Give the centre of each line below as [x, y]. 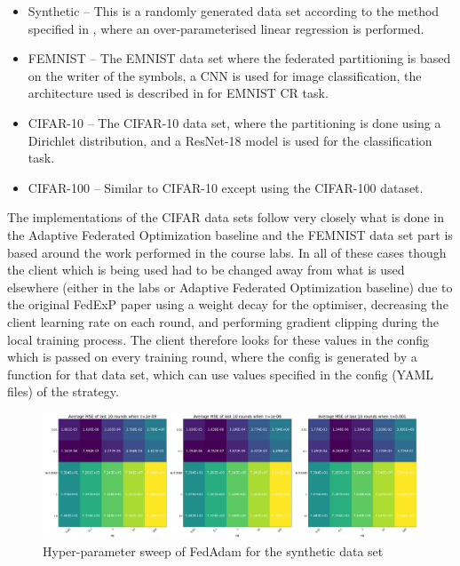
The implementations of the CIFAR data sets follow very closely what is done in [226, 217]
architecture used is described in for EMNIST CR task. [178, 93]
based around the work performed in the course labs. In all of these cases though [227, 252]
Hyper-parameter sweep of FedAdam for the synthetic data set [213, 550]
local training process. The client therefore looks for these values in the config [218, 339]
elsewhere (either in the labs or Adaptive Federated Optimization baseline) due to [230, 287]
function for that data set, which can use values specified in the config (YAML [221, 374]
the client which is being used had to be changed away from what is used [206, 270]
